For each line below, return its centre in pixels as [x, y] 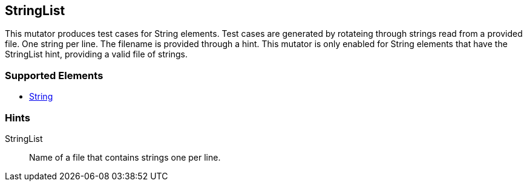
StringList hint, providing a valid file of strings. [97, 54]
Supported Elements [54, 75]
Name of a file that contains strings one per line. [125, 157]
